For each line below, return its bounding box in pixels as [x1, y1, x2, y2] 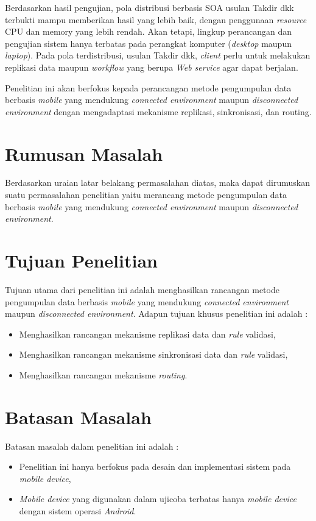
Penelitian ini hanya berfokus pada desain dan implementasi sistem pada [19, 460, 291, 473]
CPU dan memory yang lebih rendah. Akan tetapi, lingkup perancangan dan [5, 25, 292, 38]
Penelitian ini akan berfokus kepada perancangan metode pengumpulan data [5, 81, 292, 94]
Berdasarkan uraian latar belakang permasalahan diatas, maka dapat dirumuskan [5, 176, 310, 189]
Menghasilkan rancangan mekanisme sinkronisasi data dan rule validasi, [19, 348, 288, 361]
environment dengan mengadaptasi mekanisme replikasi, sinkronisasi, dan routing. [5, 105, 312, 118]
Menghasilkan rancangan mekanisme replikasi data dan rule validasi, [19, 327, 276, 340]
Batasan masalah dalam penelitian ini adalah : [5, 439, 179, 452]
